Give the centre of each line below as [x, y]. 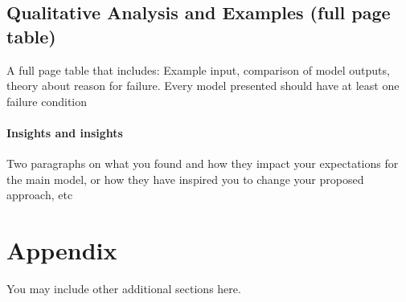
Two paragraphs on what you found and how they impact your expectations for [203, 163]
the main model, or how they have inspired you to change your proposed [185, 179]
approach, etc [40, 195]
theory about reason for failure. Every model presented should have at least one [203, 86]
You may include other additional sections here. [124, 289]
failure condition [47, 101]
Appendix [62, 250]
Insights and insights [65, 132]
